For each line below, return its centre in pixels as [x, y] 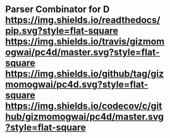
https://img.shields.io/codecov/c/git [84, 106]
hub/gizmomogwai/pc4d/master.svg [84, 117]
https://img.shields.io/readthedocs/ [83, 20]
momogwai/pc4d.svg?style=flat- [77, 85]
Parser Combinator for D [57, 9]
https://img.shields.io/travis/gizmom [85, 42]
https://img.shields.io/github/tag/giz [85, 74]
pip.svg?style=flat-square [62, 31]
